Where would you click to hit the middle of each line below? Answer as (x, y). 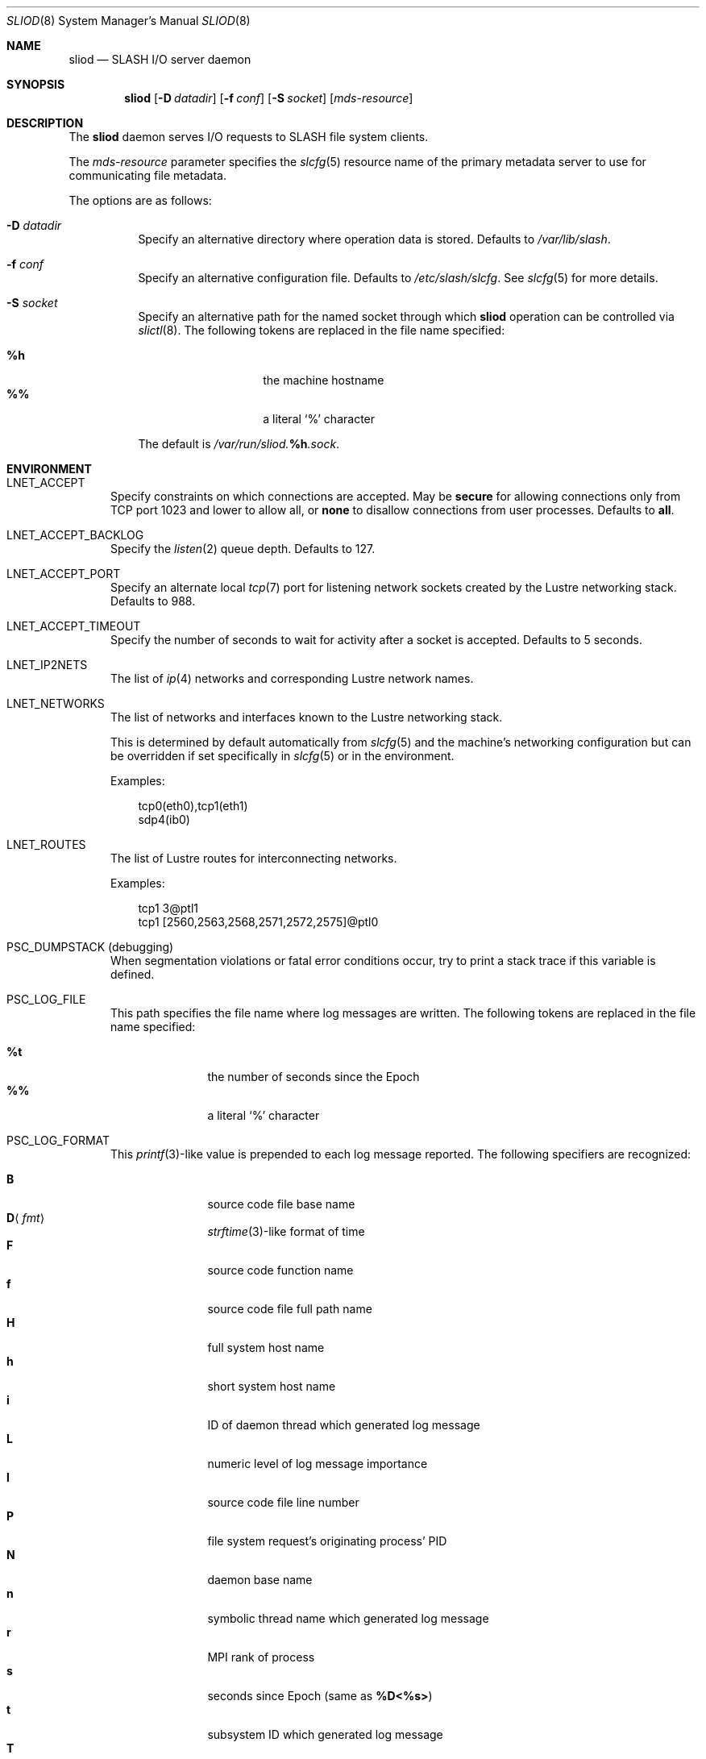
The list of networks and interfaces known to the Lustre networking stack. (307, 717)
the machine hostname (324, 380)
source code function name (280, 1270)
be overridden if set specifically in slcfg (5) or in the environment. (282, 756)
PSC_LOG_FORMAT (58, 1140)
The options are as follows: (140, 200)
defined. (133, 974)
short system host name (272, 1386)
